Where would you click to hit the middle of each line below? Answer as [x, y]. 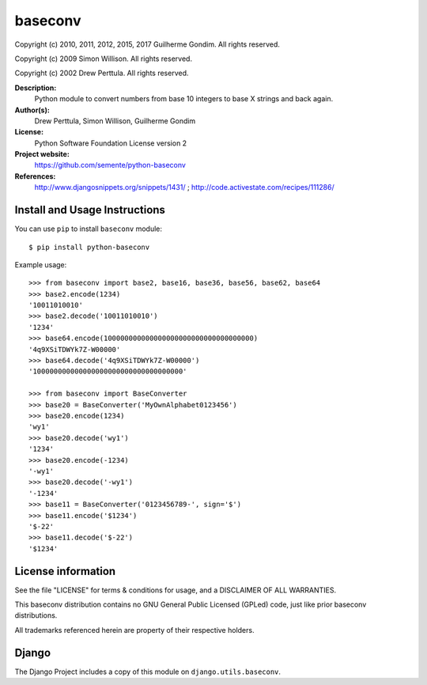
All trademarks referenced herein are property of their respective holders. [134, 630]
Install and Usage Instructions [90, 210]
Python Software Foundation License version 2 [111, 143]
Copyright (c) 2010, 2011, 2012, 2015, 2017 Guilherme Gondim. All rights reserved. [147, 44]
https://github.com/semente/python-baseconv [110, 165]
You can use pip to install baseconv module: [88, 229]
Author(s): [32, 110]
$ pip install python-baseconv [89, 247]
